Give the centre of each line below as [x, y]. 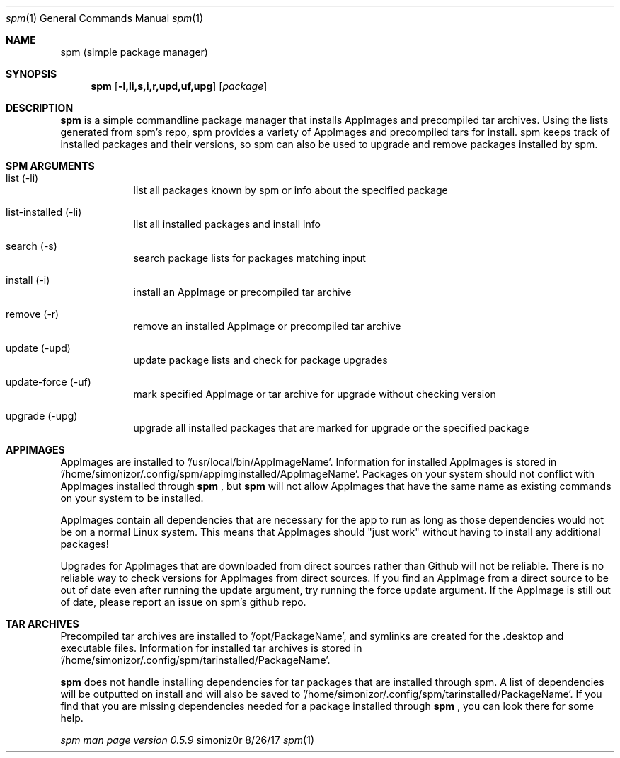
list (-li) [22, 178]
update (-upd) [38, 348]
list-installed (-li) [44, 212]
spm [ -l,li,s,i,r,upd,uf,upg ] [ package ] [179, 86]
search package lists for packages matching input [249, 258]
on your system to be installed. [132, 498]
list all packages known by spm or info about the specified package [291, 190]
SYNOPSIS [31, 74]
